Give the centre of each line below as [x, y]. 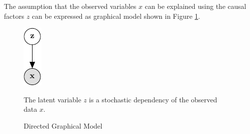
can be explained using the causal [196, 6]
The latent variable [53, 99]
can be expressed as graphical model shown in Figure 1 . [116, 16]
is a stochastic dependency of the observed [153, 99]
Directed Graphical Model [63, 125]
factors [14, 16]
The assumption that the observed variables [70, 6]
